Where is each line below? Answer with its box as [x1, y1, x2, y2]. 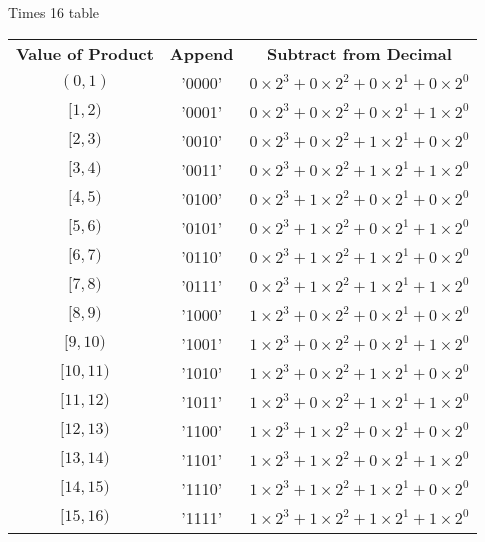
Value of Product [16, 41, 154, 65]
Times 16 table [8, 2, 100, 22]
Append [169, 41, 234, 65]
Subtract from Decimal [267, 41, 452, 65]
